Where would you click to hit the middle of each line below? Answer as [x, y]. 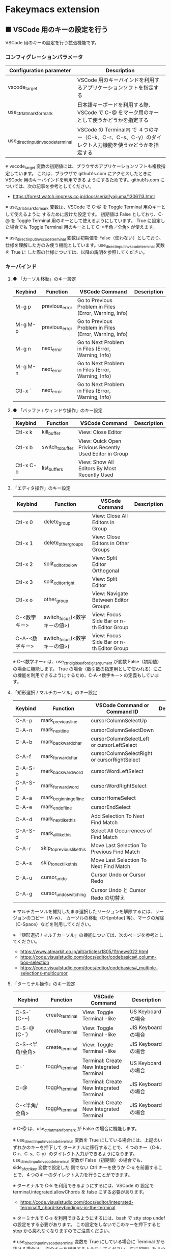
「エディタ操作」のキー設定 [41, 488]
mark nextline [55, 730]
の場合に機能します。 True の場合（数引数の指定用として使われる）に [85, 669]
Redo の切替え [108, 898]
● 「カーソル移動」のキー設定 [44, 279]
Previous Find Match [115, 852]
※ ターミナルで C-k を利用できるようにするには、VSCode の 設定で [83, 1185]
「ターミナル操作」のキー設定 [44, 984]
